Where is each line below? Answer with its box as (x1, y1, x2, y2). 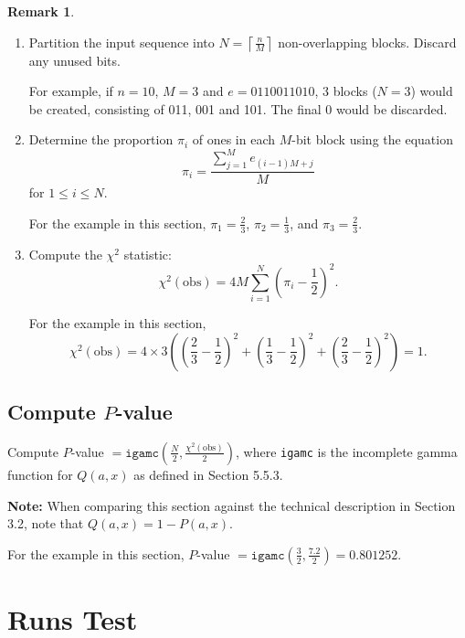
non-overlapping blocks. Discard (278, 32, 457, 51)
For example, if (28, 81, 113, 101)
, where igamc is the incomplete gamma (236, 441, 458, 461)
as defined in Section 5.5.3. (133, 464, 283, 484)
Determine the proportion (28, 130, 174, 149)
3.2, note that (7, 514, 84, 533)
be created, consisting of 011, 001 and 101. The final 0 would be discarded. (28, 99, 448, 118)
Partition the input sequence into (28, 32, 215, 51)
